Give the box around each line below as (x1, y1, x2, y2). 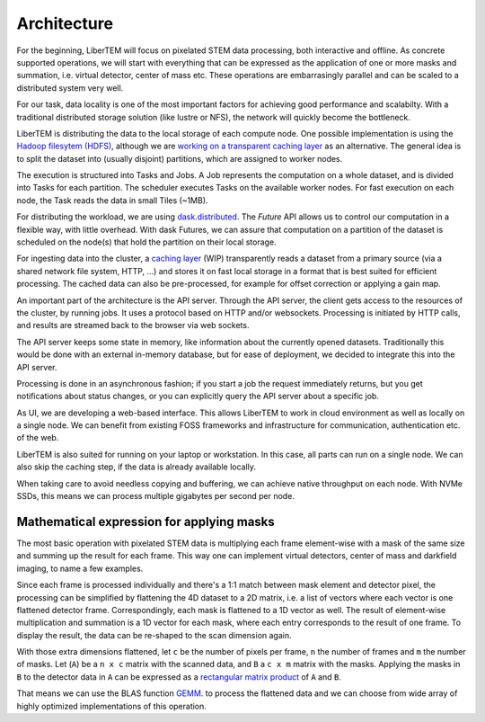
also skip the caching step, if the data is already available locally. (16, 461, 256, 472)
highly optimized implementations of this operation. (16, 700, 207, 711)
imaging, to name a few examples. (16, 563, 144, 574)
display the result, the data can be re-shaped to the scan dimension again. (16, 629, 292, 640)
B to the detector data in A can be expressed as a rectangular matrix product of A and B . (16, 671, 341, 682)
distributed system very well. (16, 82, 124, 94)
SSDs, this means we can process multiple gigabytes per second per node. (16, 491, 295, 502)
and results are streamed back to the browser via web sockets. (16, 320, 250, 331)
